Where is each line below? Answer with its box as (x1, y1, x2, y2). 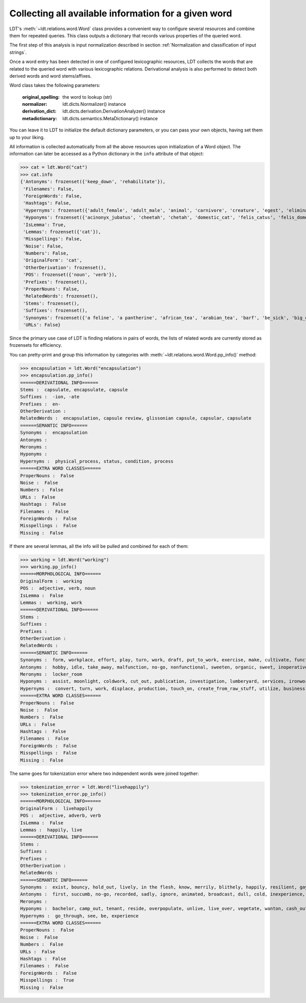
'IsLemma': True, (23, 221, 66, 228)
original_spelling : (22, 94, 60, 100)
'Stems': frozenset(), (23, 300, 80, 306)
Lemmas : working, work (20, 600, 83, 606)
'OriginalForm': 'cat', (23, 257, 83, 263)
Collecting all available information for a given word (9, 8, 232, 19)
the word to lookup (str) (62, 94, 112, 100)
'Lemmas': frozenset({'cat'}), (23, 229, 101, 235)
